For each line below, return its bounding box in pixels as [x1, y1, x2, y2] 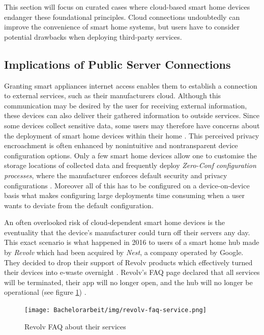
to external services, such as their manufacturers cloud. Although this [4, 90, 221, 101]
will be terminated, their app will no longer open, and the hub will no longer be [4, 276, 253, 287]
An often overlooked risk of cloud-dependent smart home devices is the [4, 217, 225, 228]
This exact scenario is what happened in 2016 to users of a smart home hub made [4, 237, 259, 247]
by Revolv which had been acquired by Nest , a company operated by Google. [4, 247, 244, 258]
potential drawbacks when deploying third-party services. [4, 31, 182, 42]
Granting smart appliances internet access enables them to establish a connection [4, 80, 257, 91]
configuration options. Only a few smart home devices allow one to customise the [4, 150, 257, 160]
